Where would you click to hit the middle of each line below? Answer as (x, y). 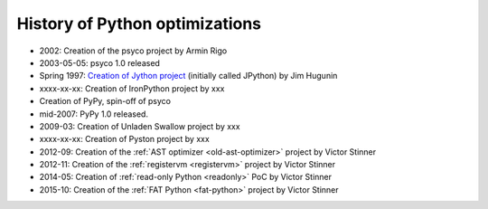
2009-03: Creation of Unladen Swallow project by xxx (140, 126)
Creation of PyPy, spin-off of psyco (105, 101)
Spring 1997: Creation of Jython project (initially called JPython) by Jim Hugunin (188, 76)
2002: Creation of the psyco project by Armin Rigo (133, 51)
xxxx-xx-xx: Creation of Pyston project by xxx (124, 139)
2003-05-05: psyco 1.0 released (99, 62)
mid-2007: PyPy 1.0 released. (94, 114)
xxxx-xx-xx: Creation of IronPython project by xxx (132, 88)
